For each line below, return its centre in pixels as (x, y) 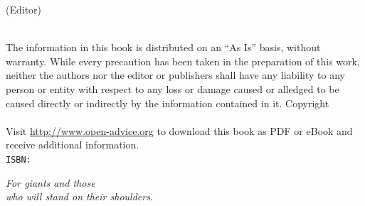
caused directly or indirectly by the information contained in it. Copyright (168, 103)
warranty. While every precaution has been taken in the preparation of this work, (183, 61)
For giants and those (51, 182)
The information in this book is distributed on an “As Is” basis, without (163, 47)
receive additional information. (73, 145)
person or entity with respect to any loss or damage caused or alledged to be (173, 88)
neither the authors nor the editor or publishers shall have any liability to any (175, 75)
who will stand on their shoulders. (80, 196)
